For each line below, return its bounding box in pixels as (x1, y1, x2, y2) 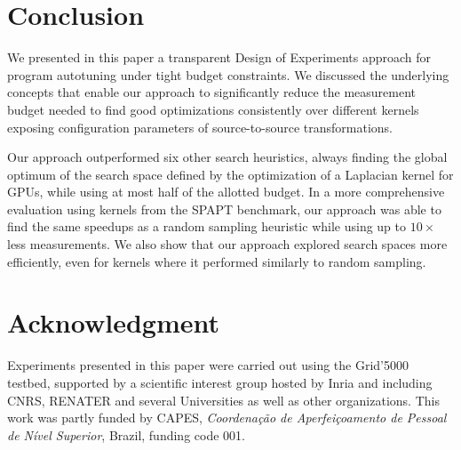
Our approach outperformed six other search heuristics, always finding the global (7, 148, 448, 166)
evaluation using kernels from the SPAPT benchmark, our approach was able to (7, 199, 441, 218)
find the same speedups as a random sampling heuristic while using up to (7, 217, 407, 236)
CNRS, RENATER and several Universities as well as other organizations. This (7, 390, 440, 409)
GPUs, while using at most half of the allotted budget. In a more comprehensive (7, 182, 445, 201)
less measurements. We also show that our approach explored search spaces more (7, 235, 448, 253)
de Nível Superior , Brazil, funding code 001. (7, 425, 245, 444)
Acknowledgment (7, 304, 219, 341)
